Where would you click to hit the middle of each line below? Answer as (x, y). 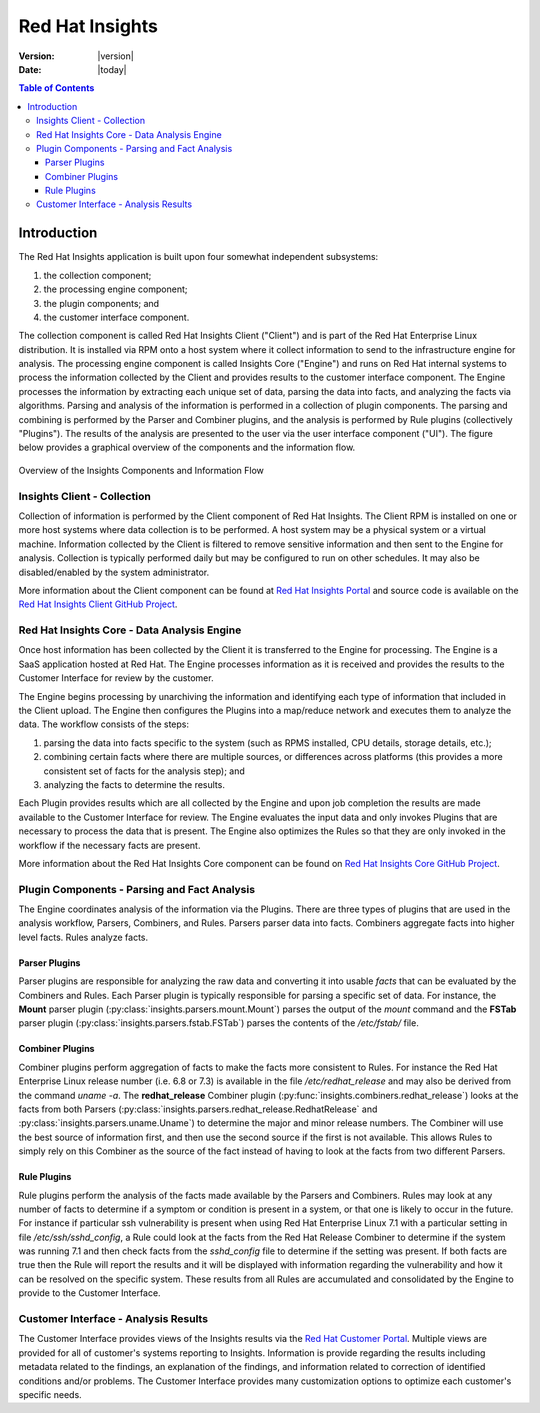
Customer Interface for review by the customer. (116, 678)
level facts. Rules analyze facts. (83, 937)
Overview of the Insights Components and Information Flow (141, 470)
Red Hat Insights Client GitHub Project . (98, 604)
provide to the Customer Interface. (89, 1293)
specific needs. (50, 1394)
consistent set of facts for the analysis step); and (144, 771)
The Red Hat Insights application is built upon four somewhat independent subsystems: (198, 257)
